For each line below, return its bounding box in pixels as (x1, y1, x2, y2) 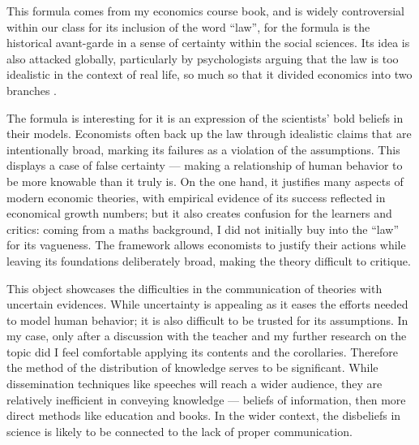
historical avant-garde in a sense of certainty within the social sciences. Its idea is (6, 34, 410, 51)
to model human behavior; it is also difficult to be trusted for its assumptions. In (6, 311, 408, 328)
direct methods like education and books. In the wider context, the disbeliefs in (6, 407, 401, 424)
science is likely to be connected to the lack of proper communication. (6, 422, 353, 439)
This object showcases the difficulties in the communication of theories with (6, 279, 383, 296)
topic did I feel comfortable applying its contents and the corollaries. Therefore (6, 343, 399, 360)
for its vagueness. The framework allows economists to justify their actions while (6, 236, 406, 253)
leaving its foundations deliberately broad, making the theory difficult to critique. (6, 252, 411, 269)
